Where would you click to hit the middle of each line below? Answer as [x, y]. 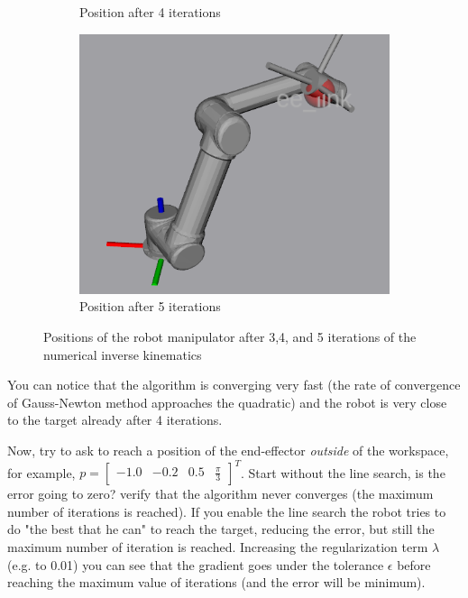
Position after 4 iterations [150, 12]
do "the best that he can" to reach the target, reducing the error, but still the [221, 529]
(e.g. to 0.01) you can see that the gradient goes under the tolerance [196, 564]
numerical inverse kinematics [123, 354]
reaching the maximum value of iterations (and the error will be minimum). [216, 582]
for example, [41, 472]
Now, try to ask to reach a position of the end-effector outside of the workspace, [228, 451]
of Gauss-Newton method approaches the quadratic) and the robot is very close [227, 402]
